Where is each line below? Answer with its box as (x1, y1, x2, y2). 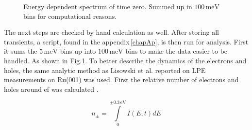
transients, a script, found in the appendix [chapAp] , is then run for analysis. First (4, 36, 249, 46)
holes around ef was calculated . (4, 84, 99, 94)
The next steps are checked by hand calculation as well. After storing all (4, 27, 219, 37)
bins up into (60, 46, 96, 56)
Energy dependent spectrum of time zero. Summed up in (23, 1, 192, 11)
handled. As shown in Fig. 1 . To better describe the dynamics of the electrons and (4, 55, 247, 65)
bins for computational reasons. (23, 11, 117, 21)
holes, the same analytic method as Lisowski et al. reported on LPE (4, 65, 206, 75)
